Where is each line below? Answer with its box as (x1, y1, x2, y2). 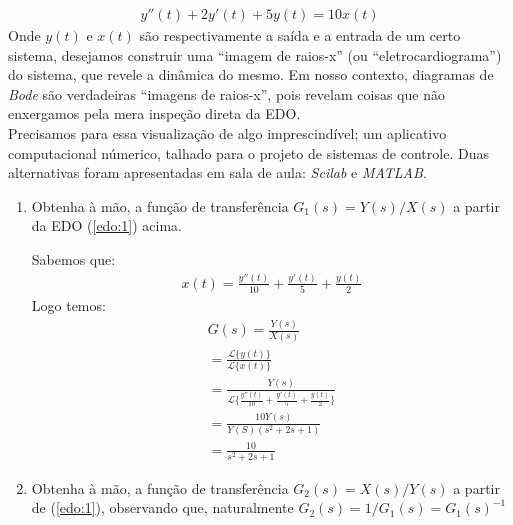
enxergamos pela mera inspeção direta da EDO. (8, 103, 301, 124)
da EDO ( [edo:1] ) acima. (31, 215, 182, 236)
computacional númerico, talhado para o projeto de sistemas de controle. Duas (8, 142, 489, 163)
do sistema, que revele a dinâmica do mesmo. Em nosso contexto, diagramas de (8, 64, 494, 85)
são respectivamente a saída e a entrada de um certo (139, 25, 461, 46)
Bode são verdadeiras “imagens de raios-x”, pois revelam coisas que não (8, 83, 445, 104)
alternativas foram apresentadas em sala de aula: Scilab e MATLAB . (8, 162, 427, 183)
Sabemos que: (31, 248, 116, 269)
